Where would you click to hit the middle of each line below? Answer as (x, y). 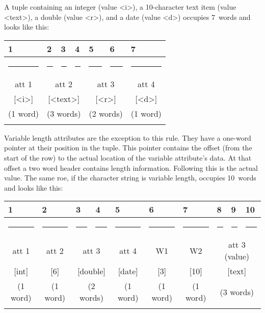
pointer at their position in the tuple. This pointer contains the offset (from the (128, 148)
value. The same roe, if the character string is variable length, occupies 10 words (130, 178)
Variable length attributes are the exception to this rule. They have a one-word (128, 137)
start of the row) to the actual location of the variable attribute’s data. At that (128, 157)
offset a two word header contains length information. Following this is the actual (131, 167)
